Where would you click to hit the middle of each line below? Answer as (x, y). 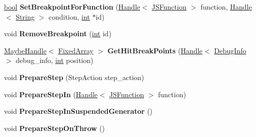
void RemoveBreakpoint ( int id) (58, 33)
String (25, 16)
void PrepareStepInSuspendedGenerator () (78, 111)
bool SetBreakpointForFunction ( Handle (72, 7)
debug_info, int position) (55, 60)
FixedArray (76, 50)
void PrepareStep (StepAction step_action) (74, 77)
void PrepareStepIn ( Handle (51, 94)
